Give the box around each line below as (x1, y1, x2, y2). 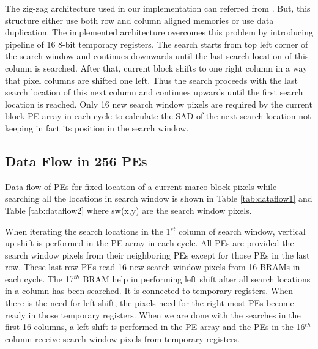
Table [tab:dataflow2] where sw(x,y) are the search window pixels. (5, 204, 252, 216)
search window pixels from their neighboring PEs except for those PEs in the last (5, 248, 310, 261)
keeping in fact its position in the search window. (5, 121, 189, 134)
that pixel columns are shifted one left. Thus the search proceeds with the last (5, 73, 298, 86)
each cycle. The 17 (5, 272, 74, 285)
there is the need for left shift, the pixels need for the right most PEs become (5, 296, 294, 309)
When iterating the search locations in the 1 (5, 224, 171, 237)
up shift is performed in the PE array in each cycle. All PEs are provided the (5, 237, 294, 249)
